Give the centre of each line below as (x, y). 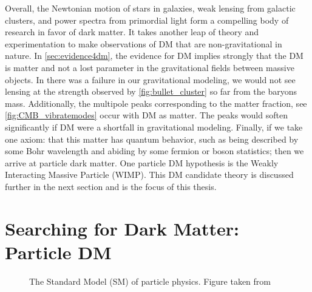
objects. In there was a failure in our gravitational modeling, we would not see (150, 79)
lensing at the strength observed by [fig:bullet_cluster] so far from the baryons (151, 91)
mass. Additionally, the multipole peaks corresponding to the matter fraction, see (156, 103)
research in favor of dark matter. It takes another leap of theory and (132, 32)
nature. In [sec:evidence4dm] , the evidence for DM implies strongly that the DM (154, 56)
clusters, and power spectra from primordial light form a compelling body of (147, 20)
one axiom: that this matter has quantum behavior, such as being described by (152, 139)
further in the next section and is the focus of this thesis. (111, 186)
